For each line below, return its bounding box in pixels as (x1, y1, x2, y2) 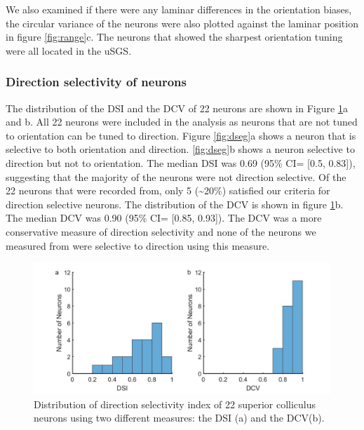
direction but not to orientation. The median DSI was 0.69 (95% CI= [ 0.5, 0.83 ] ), (6, 155, 356, 170)
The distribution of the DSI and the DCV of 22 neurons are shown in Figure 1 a (6, 100, 348, 115)
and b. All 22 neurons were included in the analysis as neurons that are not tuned (6, 114, 358, 129)
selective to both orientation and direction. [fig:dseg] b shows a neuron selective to (6, 142, 355, 156)
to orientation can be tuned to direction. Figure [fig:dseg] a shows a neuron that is (6, 128, 356, 142)
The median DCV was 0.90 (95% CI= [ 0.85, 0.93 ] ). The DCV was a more (6, 210, 322, 225)
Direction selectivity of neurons (6, 73, 187, 90)
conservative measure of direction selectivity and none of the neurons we (6, 224, 316, 238)
